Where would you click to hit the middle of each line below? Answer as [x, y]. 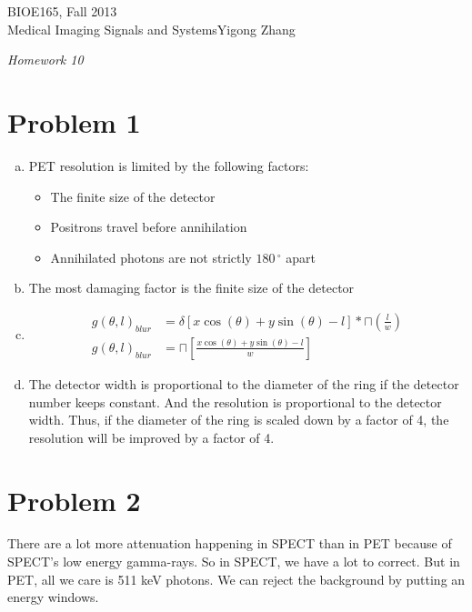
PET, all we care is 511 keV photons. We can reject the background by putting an [236, 579]
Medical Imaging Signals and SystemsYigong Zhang [151, 29]
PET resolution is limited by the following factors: [169, 165]
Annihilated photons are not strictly [151, 257]
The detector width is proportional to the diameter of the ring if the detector [244, 383]
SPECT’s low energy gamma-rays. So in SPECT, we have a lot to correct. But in [234, 562]
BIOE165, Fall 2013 [62, 11]
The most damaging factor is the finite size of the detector [191, 288]
